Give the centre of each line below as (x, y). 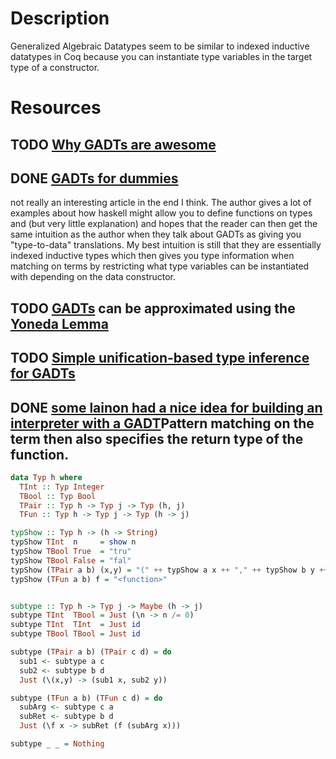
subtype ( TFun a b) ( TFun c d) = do (86, 698)
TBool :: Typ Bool (58, 496)
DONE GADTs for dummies (94, 178)
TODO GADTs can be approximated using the (153, 308)
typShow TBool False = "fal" (71, 560)
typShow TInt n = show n (73, 542)
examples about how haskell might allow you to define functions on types (161, 213)
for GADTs (43, 373)
